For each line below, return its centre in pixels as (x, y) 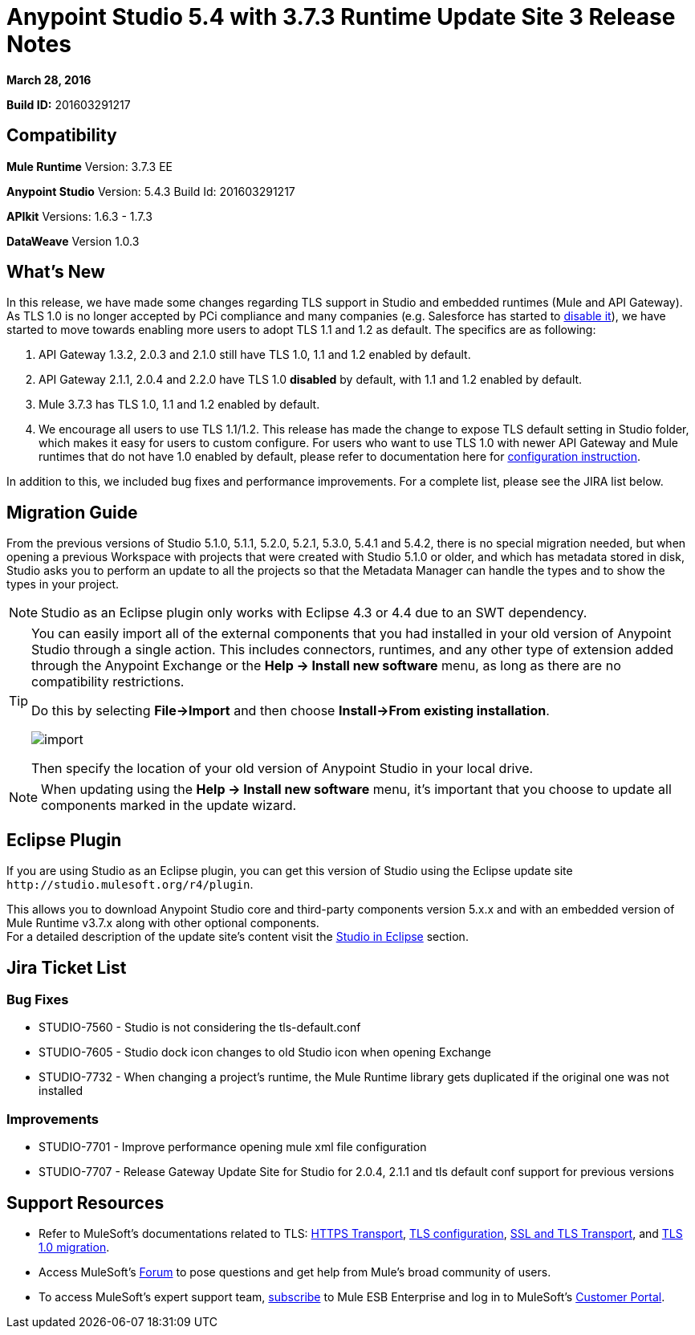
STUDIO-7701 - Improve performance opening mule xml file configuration (233, 1147)
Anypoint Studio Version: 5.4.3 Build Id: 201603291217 (151, 191)
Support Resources (85, 1203)
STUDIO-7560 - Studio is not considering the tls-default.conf (200, 1028)
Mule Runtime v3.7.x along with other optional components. (163, 923)
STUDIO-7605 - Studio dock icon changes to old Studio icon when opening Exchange (265, 1052)
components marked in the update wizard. (169, 806)
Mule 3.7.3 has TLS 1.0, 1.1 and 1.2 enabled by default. (179, 405)
